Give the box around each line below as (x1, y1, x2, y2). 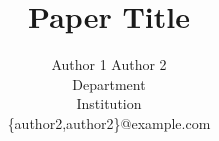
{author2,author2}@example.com (7, 112, 211, 133)
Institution (76, 93, 142, 114)
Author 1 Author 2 (51, 54, 167, 75)
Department (72, 73, 146, 94)
